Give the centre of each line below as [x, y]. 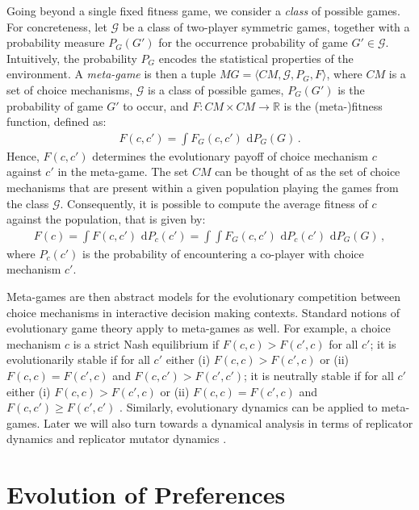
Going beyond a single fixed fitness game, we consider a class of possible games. [203, 10]
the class [28, 203]
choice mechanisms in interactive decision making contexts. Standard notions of [203, 312]
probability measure [56, 42]
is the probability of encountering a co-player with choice [223, 253]
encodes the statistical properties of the [256, 58]
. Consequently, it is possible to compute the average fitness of [214, 203]
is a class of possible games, [216, 89]
